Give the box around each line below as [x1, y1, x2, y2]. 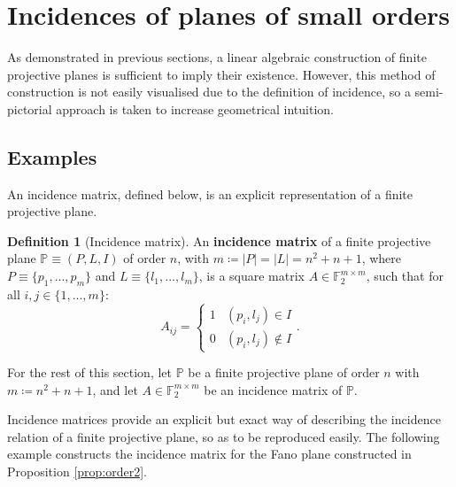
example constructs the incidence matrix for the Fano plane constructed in [7, 444, 412, 463]
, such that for [366, 267, 444, 285]
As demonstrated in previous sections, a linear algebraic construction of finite [7, 48, 427, 66]
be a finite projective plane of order [188, 363, 380, 382]
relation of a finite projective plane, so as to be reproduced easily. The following [7, 427, 440, 445]
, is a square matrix [198, 267, 305, 285]
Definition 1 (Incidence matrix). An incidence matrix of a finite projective [7, 231, 431, 250]
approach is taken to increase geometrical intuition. [56, 99, 334, 118]
